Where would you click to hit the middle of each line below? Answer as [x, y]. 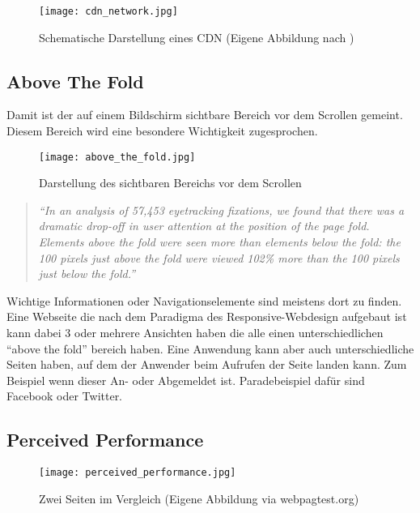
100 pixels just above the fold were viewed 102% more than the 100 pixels [219, 257]
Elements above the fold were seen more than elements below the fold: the [219, 242]
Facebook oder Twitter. [65, 396]
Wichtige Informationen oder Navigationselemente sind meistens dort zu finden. [204, 300]
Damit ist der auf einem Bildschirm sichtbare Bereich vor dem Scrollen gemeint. [205, 115]
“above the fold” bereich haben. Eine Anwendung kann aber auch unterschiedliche [210, 348]
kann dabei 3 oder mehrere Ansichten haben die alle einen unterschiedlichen [195, 333]
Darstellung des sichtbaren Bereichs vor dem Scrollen [170, 183]
